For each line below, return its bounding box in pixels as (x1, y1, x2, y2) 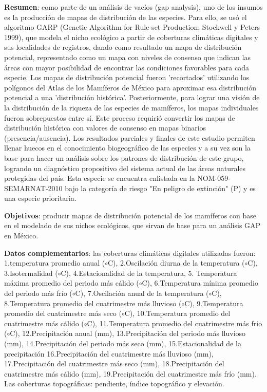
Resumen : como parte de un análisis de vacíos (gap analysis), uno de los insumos (4, 2, 263, 12)
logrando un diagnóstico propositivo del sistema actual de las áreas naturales (4, 162, 246, 173)
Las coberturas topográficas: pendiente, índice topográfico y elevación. (4, 378, 224, 389)
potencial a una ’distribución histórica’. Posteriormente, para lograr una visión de (4, 92, 260, 103)
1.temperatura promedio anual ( (4, 257, 105, 268)
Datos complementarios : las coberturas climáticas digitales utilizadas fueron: (4, 247, 256, 258)
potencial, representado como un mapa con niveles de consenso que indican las (4, 51, 251, 62)
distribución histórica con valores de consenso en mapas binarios (4, 122, 206, 133)
